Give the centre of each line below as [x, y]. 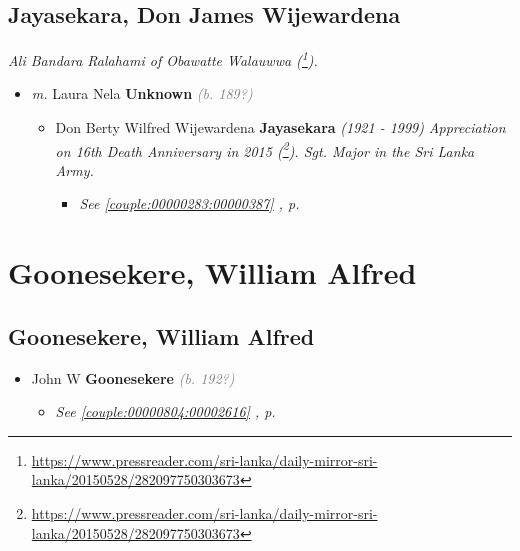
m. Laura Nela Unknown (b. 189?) [142, 93]
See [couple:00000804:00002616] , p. [165, 411]
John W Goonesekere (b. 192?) [133, 377]
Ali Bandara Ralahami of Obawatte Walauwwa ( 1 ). [163, 58]
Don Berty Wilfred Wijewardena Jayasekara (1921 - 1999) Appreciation [280, 127]
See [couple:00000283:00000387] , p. [189, 203]
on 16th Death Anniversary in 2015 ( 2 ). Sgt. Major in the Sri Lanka [265, 149]
